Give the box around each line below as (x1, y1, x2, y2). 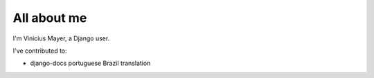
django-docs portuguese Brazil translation (30, 59, 151, 68)
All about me (12, 10, 87, 25)
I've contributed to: (12, 47, 67, 55)
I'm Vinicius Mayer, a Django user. (12, 34, 110, 42)
